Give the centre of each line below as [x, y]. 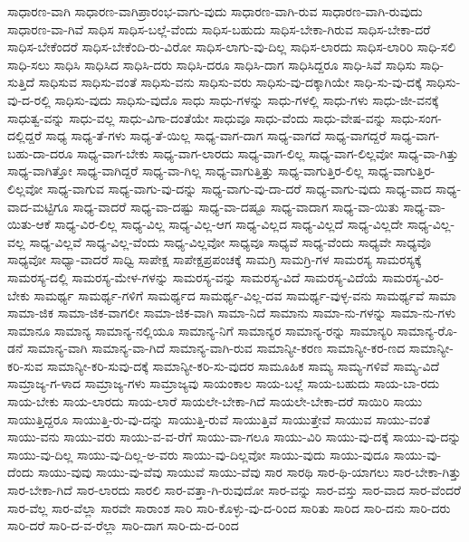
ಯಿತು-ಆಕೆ [29, 224]
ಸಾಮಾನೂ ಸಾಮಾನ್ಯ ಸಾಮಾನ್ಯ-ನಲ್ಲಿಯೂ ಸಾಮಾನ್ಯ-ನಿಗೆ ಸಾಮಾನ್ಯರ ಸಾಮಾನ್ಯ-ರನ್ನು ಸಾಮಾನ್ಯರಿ [200, 330]
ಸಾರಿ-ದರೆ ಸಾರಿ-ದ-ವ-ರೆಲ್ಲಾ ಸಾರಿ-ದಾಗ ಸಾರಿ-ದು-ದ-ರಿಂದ [123, 525]
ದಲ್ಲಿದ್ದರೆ [24, 135]
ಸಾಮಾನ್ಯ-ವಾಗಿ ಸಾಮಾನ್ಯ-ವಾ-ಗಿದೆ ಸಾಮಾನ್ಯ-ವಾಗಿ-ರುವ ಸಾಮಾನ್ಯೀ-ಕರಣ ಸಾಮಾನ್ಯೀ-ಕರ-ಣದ [216, 348]
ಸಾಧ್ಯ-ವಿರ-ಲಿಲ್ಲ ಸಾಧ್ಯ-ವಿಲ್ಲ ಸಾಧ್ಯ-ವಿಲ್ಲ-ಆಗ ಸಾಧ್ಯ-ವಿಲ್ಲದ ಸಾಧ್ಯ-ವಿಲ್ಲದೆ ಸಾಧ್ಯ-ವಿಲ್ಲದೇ [229, 224]
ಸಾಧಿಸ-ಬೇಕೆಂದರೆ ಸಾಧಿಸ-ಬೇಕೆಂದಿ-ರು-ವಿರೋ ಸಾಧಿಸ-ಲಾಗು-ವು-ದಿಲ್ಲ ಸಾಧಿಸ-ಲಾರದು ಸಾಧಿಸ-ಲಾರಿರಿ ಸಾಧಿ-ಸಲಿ [232, 47]
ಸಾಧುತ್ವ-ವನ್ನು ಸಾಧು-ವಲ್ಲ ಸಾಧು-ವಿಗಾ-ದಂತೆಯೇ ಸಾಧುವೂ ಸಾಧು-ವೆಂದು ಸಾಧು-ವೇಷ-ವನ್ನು [197, 117]
